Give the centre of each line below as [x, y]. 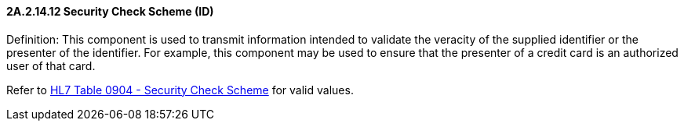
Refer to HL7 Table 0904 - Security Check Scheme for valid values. [180, 90]
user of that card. [51, 65]
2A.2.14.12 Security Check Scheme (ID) [110, 11]
